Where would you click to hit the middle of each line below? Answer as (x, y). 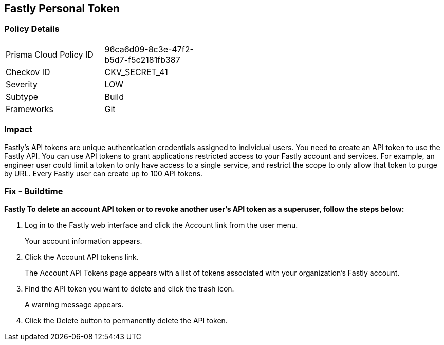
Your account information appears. (84, 241)
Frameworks (30, 109)
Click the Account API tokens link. (82, 257)
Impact (18, 129)
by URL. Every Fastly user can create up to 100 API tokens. (104, 173)
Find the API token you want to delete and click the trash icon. (129, 289)
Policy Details (32, 29)
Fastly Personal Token (62, 8)
